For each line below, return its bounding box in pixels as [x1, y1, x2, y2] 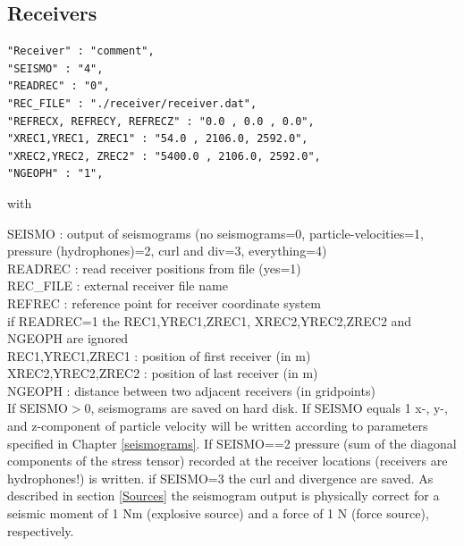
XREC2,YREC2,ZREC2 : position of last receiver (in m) [7, 364, 318, 382]
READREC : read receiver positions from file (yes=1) [7, 258, 301, 277]
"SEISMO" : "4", [7, 62, 104, 75]
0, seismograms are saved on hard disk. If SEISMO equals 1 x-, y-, [84, 399, 448, 417]
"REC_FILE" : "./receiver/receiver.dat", [7, 97, 257, 110]
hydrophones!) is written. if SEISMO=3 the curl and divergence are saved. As [7, 468, 434, 487]
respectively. [7, 521, 74, 540]
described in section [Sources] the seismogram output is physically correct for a [7, 486, 440, 505]
